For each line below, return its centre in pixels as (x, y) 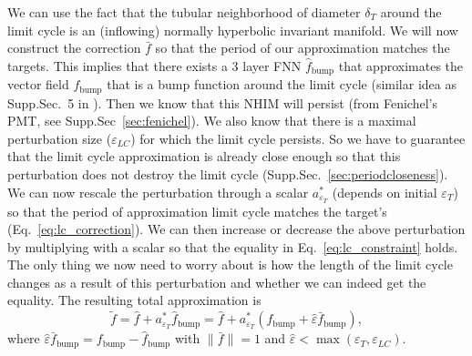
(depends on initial (385, 192)
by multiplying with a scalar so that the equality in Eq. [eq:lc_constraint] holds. (233, 246)
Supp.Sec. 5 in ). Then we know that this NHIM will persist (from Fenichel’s (222, 102)
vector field (38, 84)
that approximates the (401, 65)
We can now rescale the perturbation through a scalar (158, 192)
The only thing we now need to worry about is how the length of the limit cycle (230, 264)
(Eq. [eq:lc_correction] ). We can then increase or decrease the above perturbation (236, 229)
